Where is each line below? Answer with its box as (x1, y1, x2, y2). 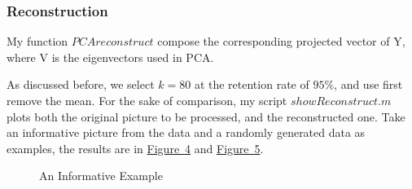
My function (7, 33, 68, 50)
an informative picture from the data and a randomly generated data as (7, 124, 366, 141)
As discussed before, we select (7, 76, 155, 93)
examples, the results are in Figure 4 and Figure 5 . (7, 139, 264, 156)
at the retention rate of (194, 76, 309, 93)
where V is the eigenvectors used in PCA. (7, 48, 214, 65)
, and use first (334, 76, 403, 93)
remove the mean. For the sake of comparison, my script (7, 92, 287, 108)
